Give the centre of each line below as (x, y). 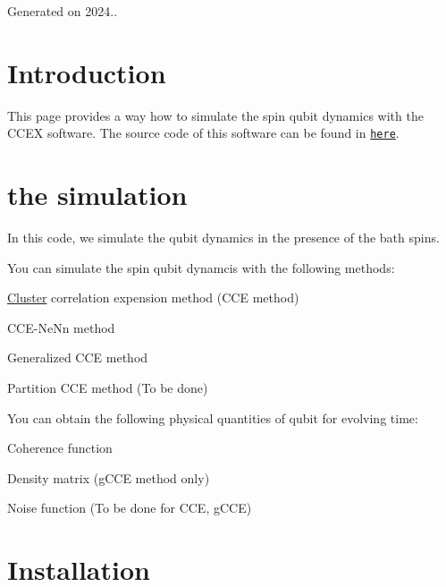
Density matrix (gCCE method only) (109, 477)
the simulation (97, 195)
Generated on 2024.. (63, 11)
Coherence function (60, 448)
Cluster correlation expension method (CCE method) (153, 298)
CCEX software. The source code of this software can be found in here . (203, 133)
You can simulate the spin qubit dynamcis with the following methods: (201, 267)
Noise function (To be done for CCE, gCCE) (130, 508)
